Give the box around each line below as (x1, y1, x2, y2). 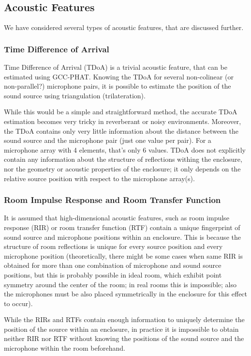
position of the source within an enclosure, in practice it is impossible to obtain (4, 324, 239, 334)
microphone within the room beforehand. (4, 343, 125, 353)
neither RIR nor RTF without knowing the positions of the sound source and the (4, 333, 244, 343)
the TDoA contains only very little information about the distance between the (4, 125, 238, 136)
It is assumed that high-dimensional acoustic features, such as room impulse (4, 213, 229, 223)
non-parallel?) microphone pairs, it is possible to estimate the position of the (4, 81, 231, 91)
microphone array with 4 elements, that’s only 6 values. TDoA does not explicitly (4, 144, 246, 155)
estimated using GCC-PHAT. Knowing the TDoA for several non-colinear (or (4, 71, 234, 81)
